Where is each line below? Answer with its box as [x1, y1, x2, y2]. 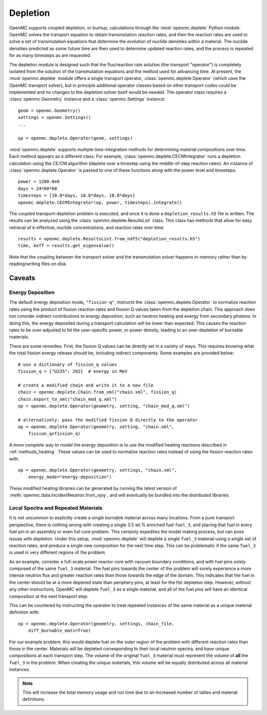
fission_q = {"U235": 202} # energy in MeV [18, 368, 128, 374]
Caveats [9, 274, 36, 282]
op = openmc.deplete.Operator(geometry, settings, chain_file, [18, 621, 175, 626]
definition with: [9, 609, 40, 615]
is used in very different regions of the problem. [9, 550, 106, 555]
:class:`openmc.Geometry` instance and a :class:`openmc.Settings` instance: [9, 96, 166, 102]
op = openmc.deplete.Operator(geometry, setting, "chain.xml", [18, 424, 175, 430]
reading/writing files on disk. [9, 261, 68, 267]
